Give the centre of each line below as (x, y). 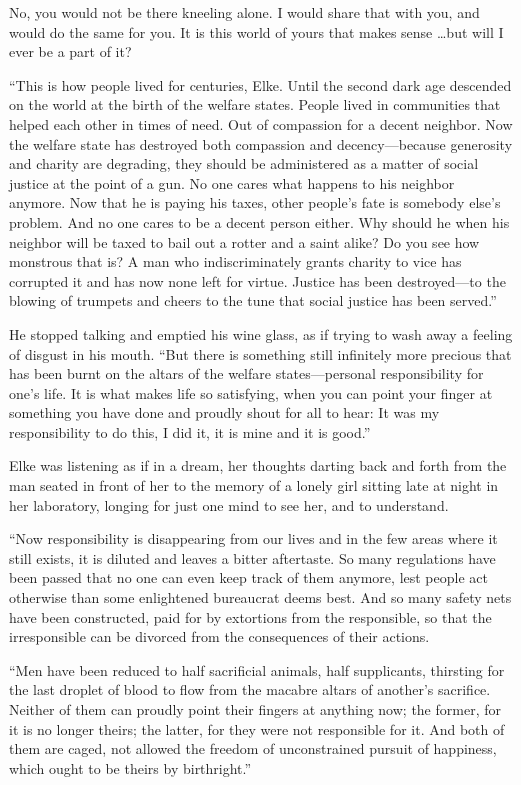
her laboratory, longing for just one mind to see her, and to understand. (229, 504)
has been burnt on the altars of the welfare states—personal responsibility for (246, 373)
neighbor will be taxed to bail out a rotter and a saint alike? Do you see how (244, 241)
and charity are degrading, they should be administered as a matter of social (244, 163)
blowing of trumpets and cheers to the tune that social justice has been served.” (253, 300)
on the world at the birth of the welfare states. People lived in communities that (255, 104)
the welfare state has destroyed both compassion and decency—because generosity (261, 143)
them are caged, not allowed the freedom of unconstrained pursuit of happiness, (253, 748)
